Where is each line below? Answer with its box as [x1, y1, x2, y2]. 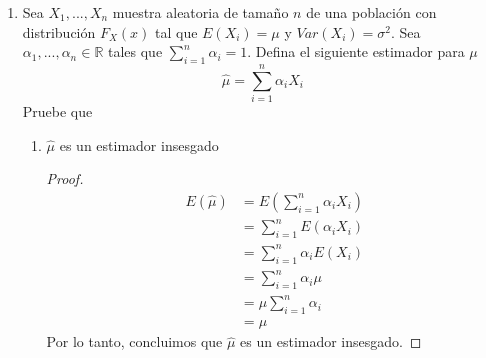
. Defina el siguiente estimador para [247, 41, 465, 62]
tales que [107, 41, 163, 62]
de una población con [306, 2, 437, 22]
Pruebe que [22, 101, 93, 122]
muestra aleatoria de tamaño [112, 2, 289, 22]
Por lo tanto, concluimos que [46, 331, 223, 352]
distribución [22, 21, 96, 42]
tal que [155, 21, 198, 42]
